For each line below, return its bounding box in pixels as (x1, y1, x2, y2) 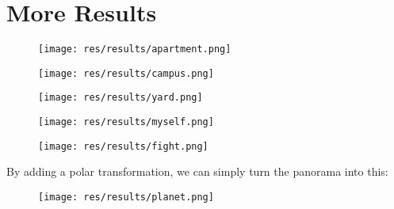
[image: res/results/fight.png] (38, 140, 208, 152)
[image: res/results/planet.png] (38, 192, 214, 203)
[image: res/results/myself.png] (38, 116, 214, 128)
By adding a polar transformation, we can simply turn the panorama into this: (6, 163, 388, 180)
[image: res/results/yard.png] (38, 92, 203, 104)
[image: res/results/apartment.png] (38, 44, 231, 55)
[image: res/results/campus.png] (38, 67, 214, 79)
